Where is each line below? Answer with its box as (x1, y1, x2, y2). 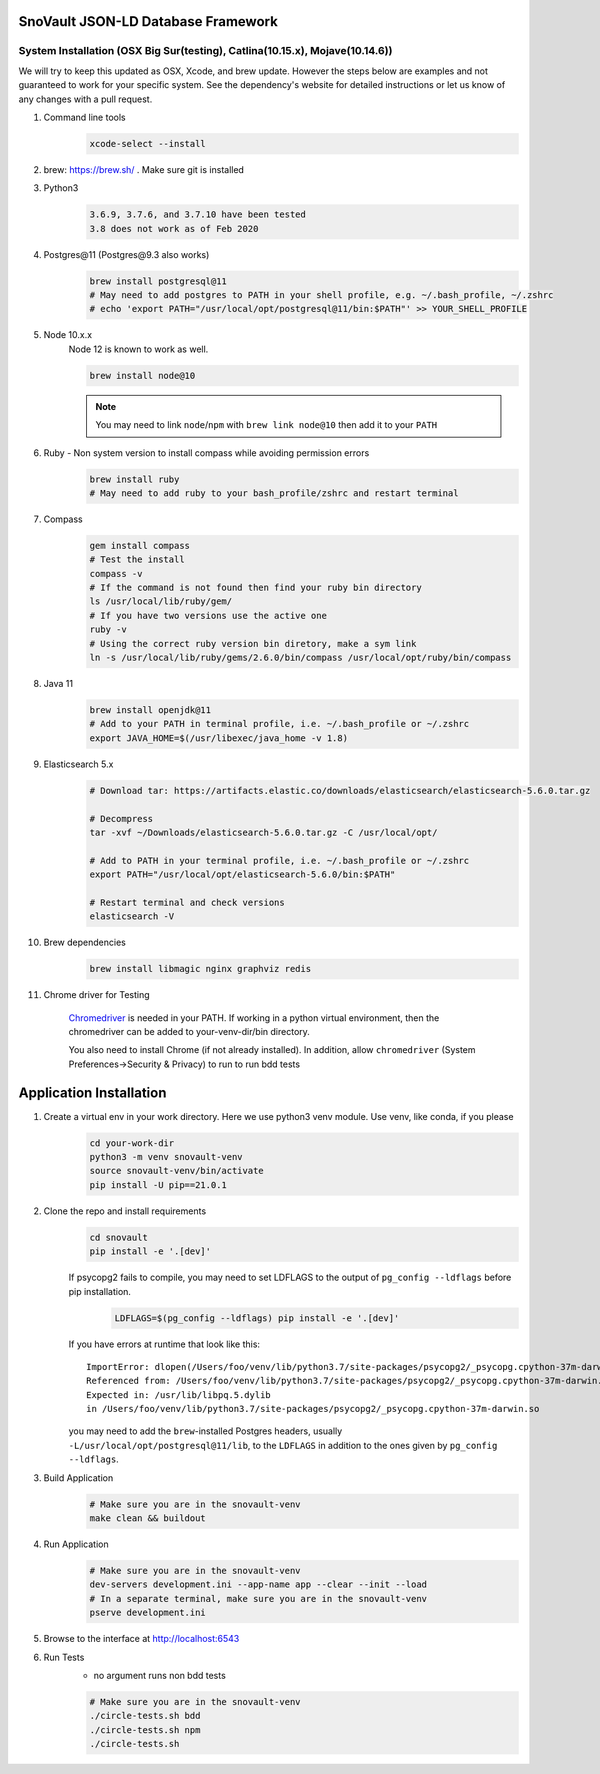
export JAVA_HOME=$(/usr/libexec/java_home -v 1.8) (89, 732, 349, 744)
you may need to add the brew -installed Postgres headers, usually (68, 1425, 343, 1437)
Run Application (43, 1538, 109, 1550)
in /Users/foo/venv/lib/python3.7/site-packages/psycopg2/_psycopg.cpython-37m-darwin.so (86, 1403, 540, 1415)
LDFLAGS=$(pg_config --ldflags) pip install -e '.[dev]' (114, 1312, 400, 1324)
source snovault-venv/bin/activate (89, 1165, 264, 1177)
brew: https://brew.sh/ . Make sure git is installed (43, 163, 245, 175)
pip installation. (68, 1285, 132, 1297)
